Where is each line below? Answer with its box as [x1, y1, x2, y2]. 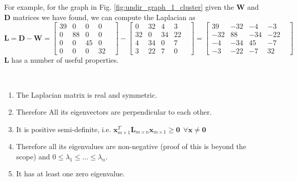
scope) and [16, 151, 50, 161]
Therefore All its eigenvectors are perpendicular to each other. [16, 106, 212, 117]
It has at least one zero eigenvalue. [16, 168, 125, 179]
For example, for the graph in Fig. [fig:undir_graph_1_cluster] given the [4, 2, 234, 12]
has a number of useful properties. [11, 54, 119, 65]
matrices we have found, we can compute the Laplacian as [13, 11, 195, 22]
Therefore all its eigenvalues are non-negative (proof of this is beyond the [16, 141, 246, 152]
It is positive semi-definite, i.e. [16, 123, 111, 134]
